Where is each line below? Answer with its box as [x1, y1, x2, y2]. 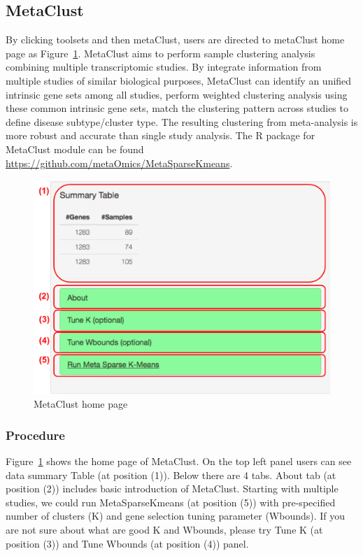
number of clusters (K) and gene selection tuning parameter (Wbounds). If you [6, 508, 346, 523]
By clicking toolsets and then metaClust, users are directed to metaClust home [6, 32, 345, 47]
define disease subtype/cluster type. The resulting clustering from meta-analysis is [6, 114, 358, 129]
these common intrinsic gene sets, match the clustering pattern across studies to [6, 101, 348, 115]
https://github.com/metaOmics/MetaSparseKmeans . [6, 155, 233, 170]
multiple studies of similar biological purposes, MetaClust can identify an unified [6, 73, 352, 87]
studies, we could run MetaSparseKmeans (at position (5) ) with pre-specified [6, 494, 336, 509]
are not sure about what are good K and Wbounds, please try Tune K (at [6, 522, 323, 536]
